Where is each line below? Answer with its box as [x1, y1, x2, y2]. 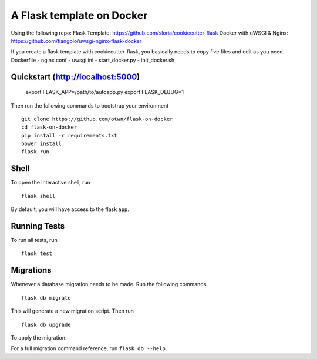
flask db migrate [21, 294, 71, 301]
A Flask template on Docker [11, 9, 148, 22]
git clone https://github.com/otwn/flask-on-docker [21, 115, 173, 122]
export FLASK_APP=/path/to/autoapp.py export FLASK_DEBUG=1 [25, 89, 184, 96]
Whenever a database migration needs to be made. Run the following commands [11, 281, 207, 288]
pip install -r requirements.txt [21, 132, 117, 139]
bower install [21, 140, 62, 147]
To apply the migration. [11, 334, 67, 341]
